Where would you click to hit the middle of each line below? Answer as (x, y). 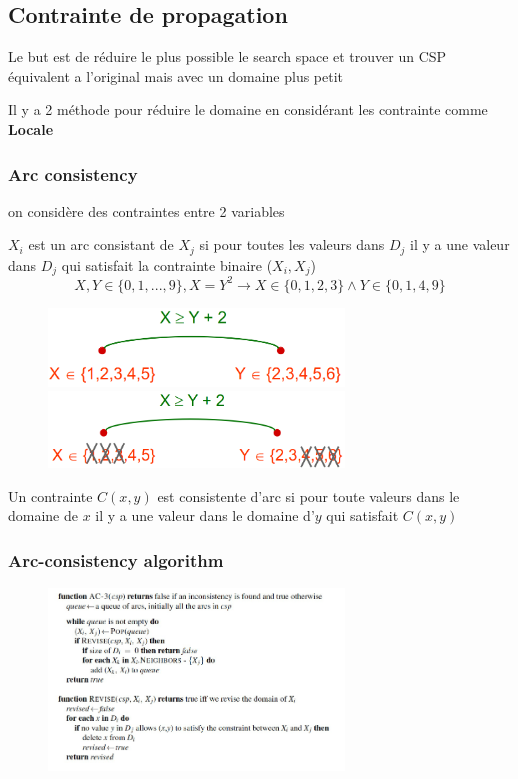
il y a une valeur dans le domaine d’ (205, 515)
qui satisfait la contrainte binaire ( (167, 264)
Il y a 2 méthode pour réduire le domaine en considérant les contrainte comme (248, 109)
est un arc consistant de (101, 244)
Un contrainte (50, 495)
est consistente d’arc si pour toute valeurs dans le (308, 495)
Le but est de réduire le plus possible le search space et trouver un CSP (227, 56)
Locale (31, 128)
